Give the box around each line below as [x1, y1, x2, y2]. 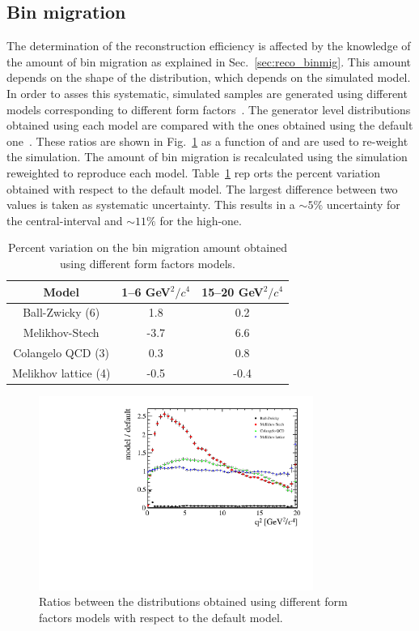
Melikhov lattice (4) [12, 364, 111, 381]
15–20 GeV [201, 283, 264, 300]
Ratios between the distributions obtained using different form [39, 593, 348, 610]
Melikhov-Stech [23, 324, 99, 341]
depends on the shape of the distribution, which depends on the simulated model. [6, 69, 411, 86]
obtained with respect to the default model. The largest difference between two [6, 180, 398, 197]
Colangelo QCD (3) [13, 344, 110, 361]
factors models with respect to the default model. [39, 608, 283, 625]
